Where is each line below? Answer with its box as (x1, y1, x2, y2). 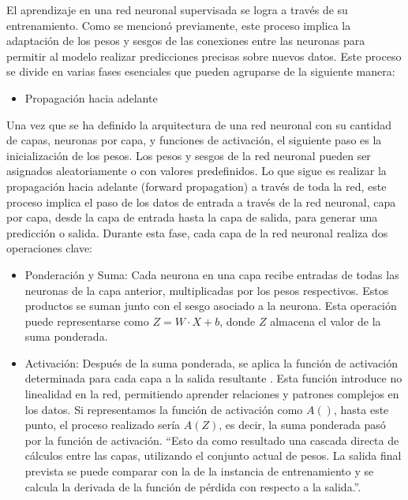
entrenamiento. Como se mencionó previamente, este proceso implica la (6, 17, 351, 33)
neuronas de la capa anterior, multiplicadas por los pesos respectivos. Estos (24, 282, 389, 298)
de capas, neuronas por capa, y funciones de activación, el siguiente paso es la (6, 132, 382, 148)
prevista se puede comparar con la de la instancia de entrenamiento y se (24, 463, 374, 479)
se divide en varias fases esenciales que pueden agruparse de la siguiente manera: (6, 63, 395, 80)
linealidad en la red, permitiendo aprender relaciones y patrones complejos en (24, 386, 399, 402)
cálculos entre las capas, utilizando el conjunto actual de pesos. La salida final (24, 447, 402, 464)
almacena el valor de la (270, 312, 381, 329)
